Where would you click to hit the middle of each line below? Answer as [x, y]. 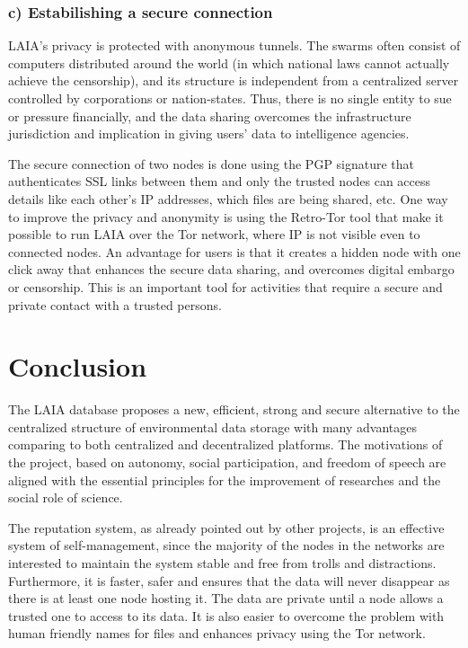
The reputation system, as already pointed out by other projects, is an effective [226, 527]
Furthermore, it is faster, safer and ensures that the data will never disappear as [229, 580]
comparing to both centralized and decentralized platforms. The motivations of [225, 444]
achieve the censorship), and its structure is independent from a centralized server [234, 80]
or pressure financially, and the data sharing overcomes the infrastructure [210, 115]
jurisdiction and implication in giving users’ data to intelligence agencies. [209, 133]
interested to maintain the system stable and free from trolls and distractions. [222, 563]
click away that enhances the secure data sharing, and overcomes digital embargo [231, 269]
